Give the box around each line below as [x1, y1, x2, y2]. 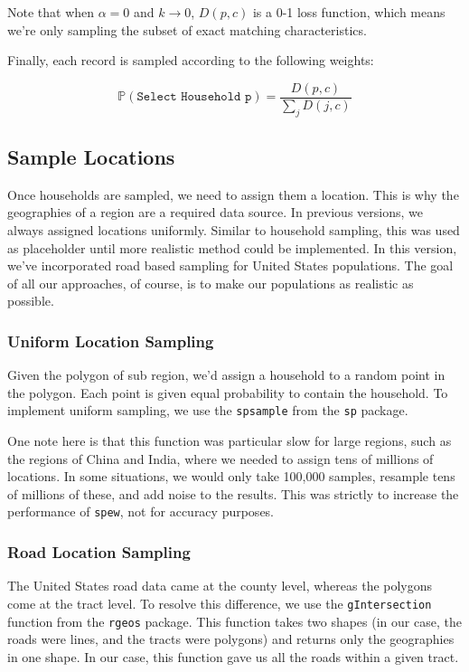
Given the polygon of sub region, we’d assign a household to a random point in [7, 365, 446, 384]
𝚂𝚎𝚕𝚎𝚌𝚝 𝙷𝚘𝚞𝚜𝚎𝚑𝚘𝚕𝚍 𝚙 [136, 90, 252, 104]
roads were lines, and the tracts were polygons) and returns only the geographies [7, 629, 455, 648]
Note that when [7, 3, 95, 21]
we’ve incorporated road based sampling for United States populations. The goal [7, 256, 454, 275]
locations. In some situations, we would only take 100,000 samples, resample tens [7, 467, 455, 486]
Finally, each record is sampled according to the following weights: [7, 51, 374, 70]
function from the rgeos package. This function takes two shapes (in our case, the [7, 611, 462, 630]
